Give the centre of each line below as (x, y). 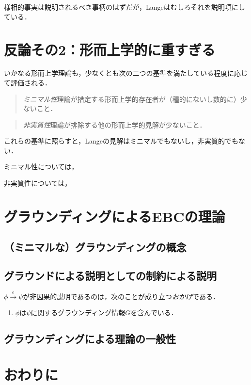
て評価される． (28, 82)
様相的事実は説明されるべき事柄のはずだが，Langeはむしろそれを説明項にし (125, 7)
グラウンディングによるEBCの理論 (115, 216)
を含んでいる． (154, 313)
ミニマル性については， (41, 167)
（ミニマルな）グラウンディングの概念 (95, 247)
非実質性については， (38, 183)
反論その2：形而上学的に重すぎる (110, 50)
